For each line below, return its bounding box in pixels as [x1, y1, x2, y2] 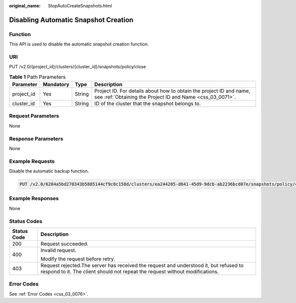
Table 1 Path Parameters [9, 73, 66, 80]
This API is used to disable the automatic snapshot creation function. [9, 41, 149, 47]
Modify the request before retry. [40, 255, 115, 262]
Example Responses [9, 195, 59, 202]
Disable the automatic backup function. [9, 168, 89, 174]
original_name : [9, 3, 41, 8]
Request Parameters [9, 113, 59, 120]
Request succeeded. [40, 240, 89, 247]
